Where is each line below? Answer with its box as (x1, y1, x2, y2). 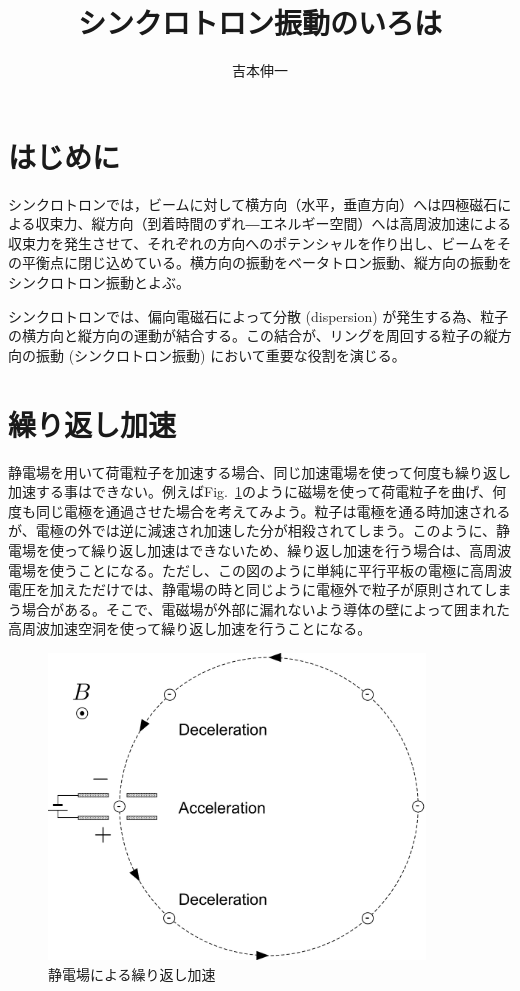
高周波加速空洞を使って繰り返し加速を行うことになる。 (8, 618, 372, 639)
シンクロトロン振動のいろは (77, 2, 442, 43)
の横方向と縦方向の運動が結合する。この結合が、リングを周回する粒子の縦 (8, 325, 498, 346)
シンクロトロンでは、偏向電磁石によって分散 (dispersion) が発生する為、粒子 (8, 305, 509, 326)
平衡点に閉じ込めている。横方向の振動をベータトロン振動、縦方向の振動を (21, 252, 512, 273)
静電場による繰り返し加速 (48, 963, 216, 984)
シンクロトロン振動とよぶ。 (8, 272, 190, 293)
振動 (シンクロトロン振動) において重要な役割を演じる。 (35, 344, 406, 365)
